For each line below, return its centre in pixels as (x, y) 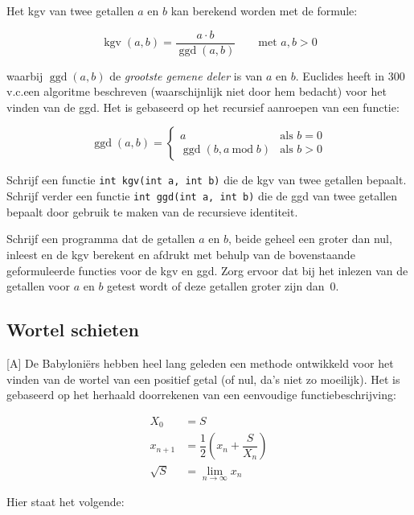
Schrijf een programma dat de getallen (101, 239)
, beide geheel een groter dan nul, (310, 239)
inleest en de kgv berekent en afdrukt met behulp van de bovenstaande (181, 254)
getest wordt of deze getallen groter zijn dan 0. (223, 286)
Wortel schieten (73, 330)
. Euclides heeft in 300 (350, 75)
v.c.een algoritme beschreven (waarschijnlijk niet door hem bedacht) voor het (197, 91)
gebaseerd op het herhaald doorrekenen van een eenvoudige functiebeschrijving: (201, 395)
